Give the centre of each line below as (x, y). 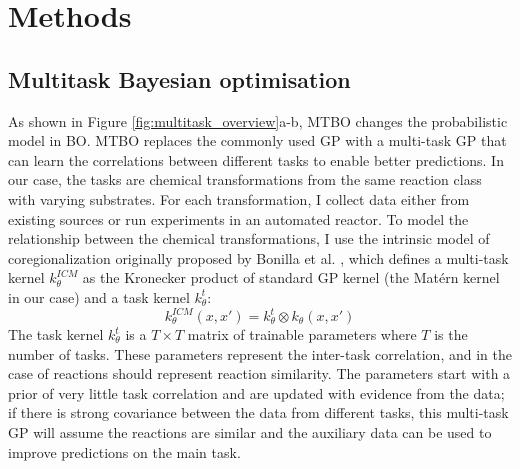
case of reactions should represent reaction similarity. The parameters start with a (259, 373)
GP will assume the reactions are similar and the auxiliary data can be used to (250, 431)
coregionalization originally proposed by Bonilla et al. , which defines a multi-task (258, 257)
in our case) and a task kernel (99, 296)
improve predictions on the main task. (124, 451)
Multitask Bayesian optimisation (179, 78)
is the (451, 334)
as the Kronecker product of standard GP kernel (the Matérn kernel (291, 277)
